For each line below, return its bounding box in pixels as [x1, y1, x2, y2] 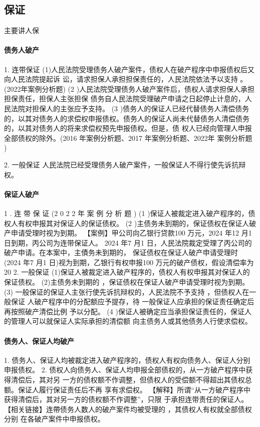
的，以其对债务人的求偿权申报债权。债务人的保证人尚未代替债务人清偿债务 [4, 113, 249, 123]
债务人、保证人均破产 [4, 335, 74, 346]
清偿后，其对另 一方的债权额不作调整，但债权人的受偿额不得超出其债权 [11, 374, 245, 385]
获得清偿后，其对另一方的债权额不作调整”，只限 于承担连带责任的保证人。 [4, 394, 248, 404]
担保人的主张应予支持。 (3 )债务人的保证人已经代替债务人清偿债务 [32, 103, 249, 113]
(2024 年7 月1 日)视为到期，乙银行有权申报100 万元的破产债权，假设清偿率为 [4, 257, 254, 267]
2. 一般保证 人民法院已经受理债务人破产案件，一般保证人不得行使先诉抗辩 [4, 159, 246, 169]
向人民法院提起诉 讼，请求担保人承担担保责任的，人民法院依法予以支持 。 [4, 74, 247, 84]
